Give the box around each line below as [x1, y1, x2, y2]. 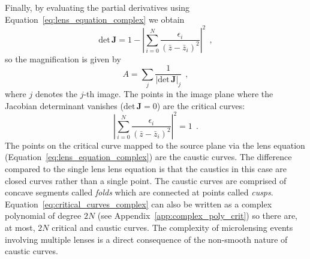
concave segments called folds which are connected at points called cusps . [5, 186, 273, 198]
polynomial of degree [5, 209, 82, 222]
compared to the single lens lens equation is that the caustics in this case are [5, 162, 287, 174]
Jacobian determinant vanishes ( [5, 99, 124, 112]
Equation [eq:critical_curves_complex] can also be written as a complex [5, 197, 272, 210]
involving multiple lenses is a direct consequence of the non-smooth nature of [5, 233, 288, 245]
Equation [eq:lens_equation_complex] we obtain [5, 13, 185, 25]
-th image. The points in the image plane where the [83, 88, 273, 100]
